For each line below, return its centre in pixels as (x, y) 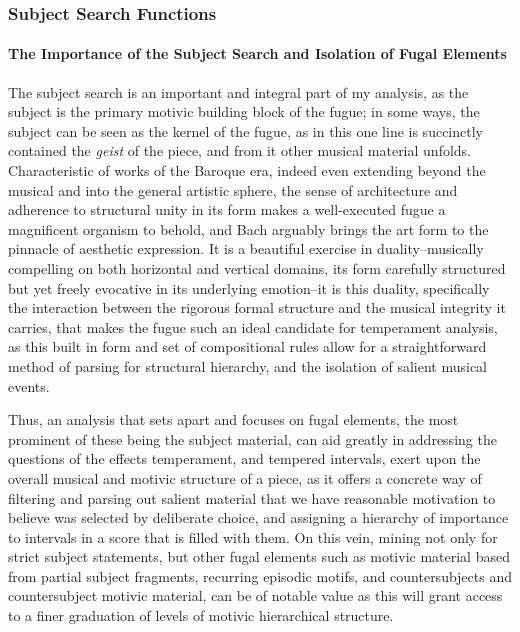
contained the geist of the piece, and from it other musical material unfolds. (240, 150)
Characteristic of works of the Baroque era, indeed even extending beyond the (247, 170)
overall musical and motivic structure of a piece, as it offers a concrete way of (245, 477)
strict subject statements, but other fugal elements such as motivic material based (259, 556)
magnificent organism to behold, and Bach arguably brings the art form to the (248, 228)
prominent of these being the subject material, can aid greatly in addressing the (252, 438)
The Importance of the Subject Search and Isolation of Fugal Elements (257, 53)
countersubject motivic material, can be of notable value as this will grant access (255, 595)
